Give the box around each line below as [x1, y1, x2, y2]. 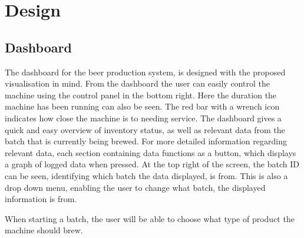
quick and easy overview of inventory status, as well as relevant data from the [5, 123, 285, 135]
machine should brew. [5, 224, 83, 236]
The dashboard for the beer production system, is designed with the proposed [5, 65, 286, 78]
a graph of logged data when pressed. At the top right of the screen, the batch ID [5, 158, 299, 170]
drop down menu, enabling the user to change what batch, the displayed [5, 181, 266, 193]
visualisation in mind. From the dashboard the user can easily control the [5, 77, 270, 90]
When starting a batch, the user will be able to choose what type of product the [5, 212, 295, 224]
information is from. [5, 193, 77, 205]
